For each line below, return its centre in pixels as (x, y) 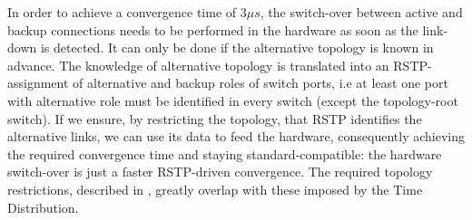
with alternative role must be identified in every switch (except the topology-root (233, 100)
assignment (38, 83)
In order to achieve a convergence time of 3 (127, 12)
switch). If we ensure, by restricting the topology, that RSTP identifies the (215, 118)
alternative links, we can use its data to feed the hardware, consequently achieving (236, 136)
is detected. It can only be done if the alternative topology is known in (237, 48)
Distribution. (43, 207)
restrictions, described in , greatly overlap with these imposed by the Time (215, 189)
